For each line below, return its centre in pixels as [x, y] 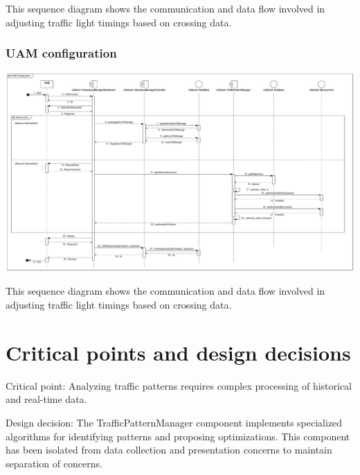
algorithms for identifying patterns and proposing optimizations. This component [178, 436]
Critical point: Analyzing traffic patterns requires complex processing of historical [179, 385]
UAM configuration [61, 53]
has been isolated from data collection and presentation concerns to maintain [169, 450]
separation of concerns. [54, 463]
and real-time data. [46, 399]
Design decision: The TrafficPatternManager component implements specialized [174, 422]
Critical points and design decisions [178, 352]
